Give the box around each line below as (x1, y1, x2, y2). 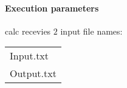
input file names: (60, 24, 123, 37)
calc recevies (5, 24, 51, 37)
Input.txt (10, 49, 49, 63)
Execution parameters (5, 1, 99, 14)
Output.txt (10, 66, 57, 81)
